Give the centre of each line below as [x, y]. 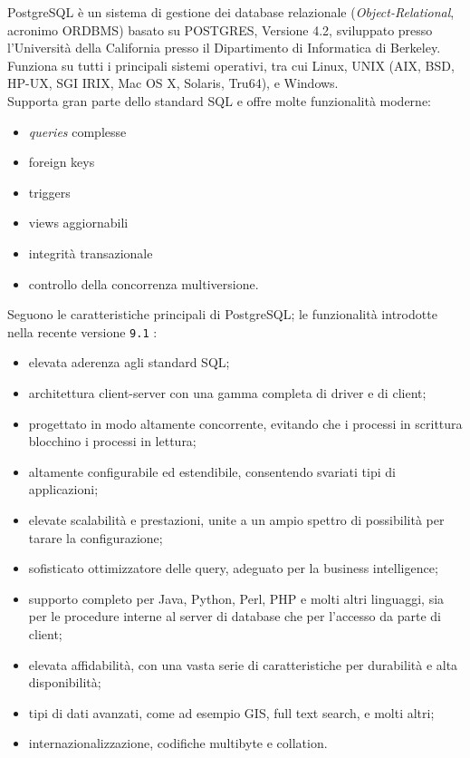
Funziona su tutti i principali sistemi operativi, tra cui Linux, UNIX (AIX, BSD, [231, 65]
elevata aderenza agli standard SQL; [129, 362]
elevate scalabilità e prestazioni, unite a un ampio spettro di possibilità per [236, 519]
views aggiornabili [78, 223]
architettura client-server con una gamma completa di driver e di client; [227, 392]
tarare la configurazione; [96, 537]
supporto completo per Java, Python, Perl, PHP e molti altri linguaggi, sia [236, 598]
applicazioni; [63, 489]
